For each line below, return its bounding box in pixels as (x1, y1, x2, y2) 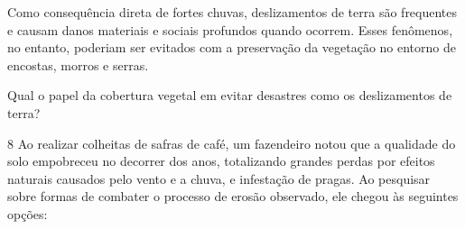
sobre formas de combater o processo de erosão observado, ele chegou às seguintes (7, 187, 459, 206)
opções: (7, 204, 48, 223)
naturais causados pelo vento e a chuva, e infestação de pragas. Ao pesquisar (7, 169, 431, 188)
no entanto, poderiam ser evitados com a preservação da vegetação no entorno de (7, 38, 456, 57)
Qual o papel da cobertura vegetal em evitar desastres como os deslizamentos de (7, 86, 452, 105)
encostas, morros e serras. (7, 55, 149, 74)
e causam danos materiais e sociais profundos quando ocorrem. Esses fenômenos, (7, 20, 453, 39)
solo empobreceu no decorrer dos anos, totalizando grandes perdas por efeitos (7, 151, 435, 170)
